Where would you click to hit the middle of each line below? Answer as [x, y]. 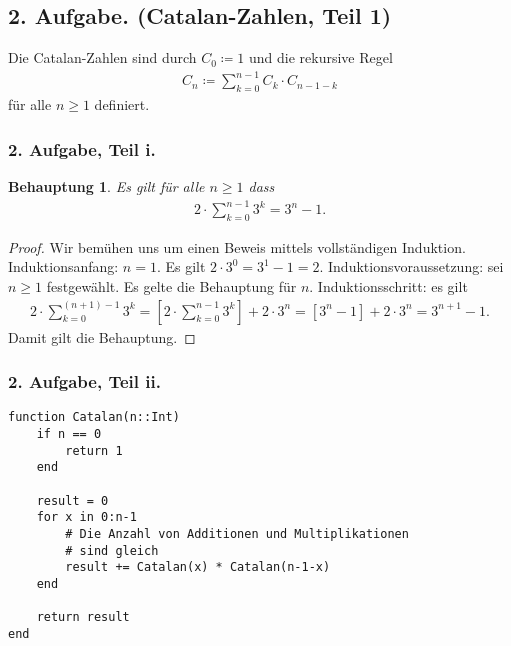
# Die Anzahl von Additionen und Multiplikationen [237, 534]
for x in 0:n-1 [86, 517]
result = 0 [72, 500]
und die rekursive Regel [321, 57]
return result [83, 617]
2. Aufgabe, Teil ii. [84, 381]
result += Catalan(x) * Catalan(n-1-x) [198, 567]
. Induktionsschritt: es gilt [388, 286]
